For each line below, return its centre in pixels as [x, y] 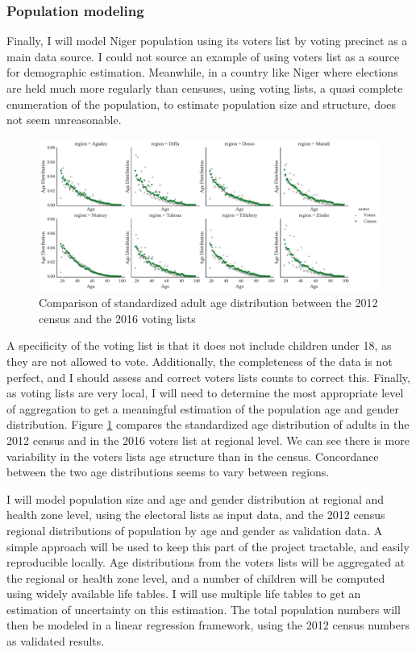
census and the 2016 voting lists [117, 318]
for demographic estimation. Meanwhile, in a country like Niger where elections [202, 72]
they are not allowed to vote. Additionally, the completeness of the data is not [200, 361]
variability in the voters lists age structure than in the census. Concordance [193, 456]
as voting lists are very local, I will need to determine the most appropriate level [205, 393]
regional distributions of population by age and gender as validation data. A [195, 530]
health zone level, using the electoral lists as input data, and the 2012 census [196, 515]
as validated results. [56, 641]
